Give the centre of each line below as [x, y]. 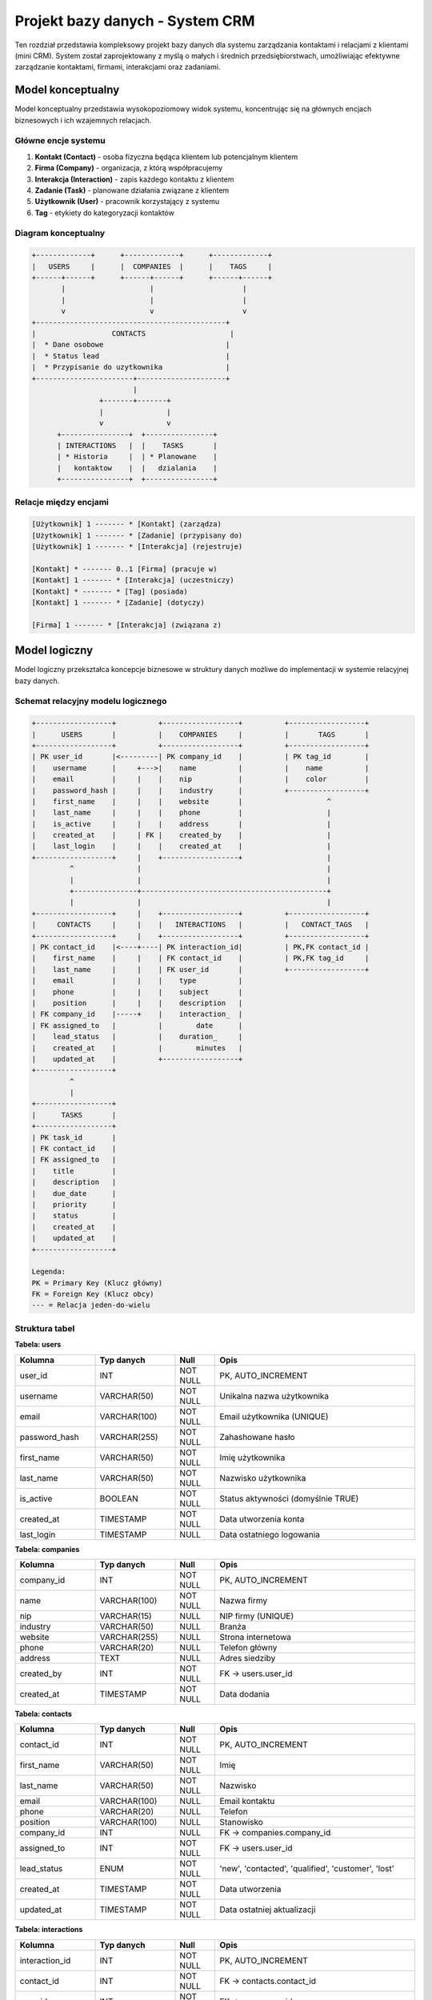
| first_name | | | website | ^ [182, 801]
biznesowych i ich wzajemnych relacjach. [83, 120]
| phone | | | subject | [137, 992]
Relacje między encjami [62, 502]
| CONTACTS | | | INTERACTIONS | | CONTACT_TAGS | [200, 925]
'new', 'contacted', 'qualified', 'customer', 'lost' [307, 1869]
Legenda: [49, 1272]
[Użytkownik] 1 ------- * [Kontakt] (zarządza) [126, 524]
